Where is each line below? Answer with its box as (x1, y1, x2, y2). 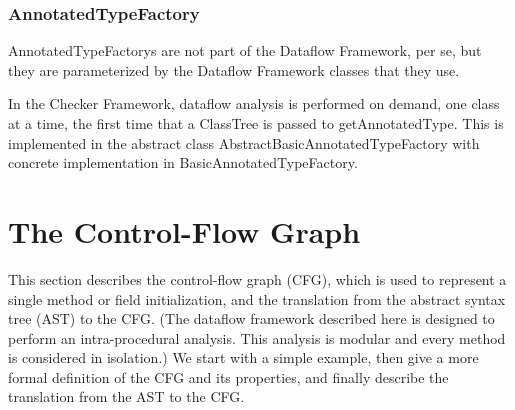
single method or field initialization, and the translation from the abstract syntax (8, 288, 506, 309)
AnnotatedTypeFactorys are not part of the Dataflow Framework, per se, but (8, 40, 482, 61)
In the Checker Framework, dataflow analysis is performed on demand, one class (8, 93, 500, 114)
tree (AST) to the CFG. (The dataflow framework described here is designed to (8, 308, 495, 329)
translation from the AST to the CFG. (8, 386, 245, 407)
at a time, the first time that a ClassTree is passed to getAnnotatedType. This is (8, 113, 504, 133)
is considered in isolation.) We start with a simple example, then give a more (8, 347, 479, 368)
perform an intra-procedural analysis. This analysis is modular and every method (8, 327, 506, 348)
